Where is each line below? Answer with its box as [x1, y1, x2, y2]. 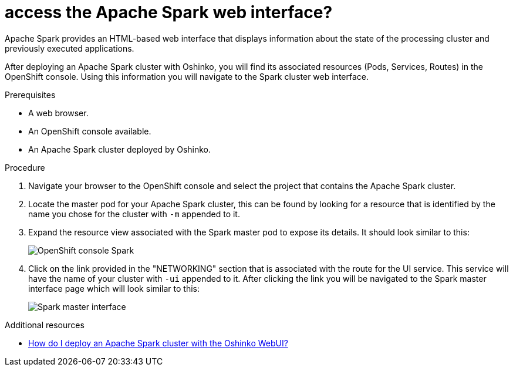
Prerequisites [5, 89, 56, 100]
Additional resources [5, 319, 85, 330]
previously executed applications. [5, 43, 134, 53]
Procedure [5, 162, 45, 173]
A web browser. [28, 107, 89, 118]
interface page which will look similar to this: [28, 283, 200, 294]
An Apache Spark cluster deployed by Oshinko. [28, 144, 211, 154]
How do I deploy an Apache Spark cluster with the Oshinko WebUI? [28, 338, 288, 348]
